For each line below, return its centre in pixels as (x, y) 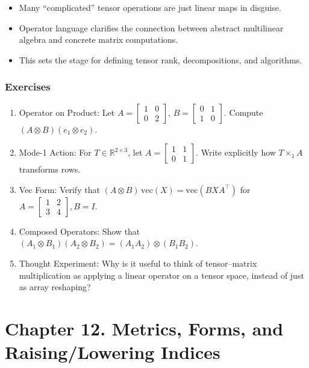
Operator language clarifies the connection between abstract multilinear (151, 27)
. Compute (243, 112)
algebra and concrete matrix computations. (98, 40)
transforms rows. (50, 169)
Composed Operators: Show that (80, 231)
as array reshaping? (55, 287)
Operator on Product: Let (67, 112)
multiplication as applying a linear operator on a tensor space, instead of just (161, 275)
